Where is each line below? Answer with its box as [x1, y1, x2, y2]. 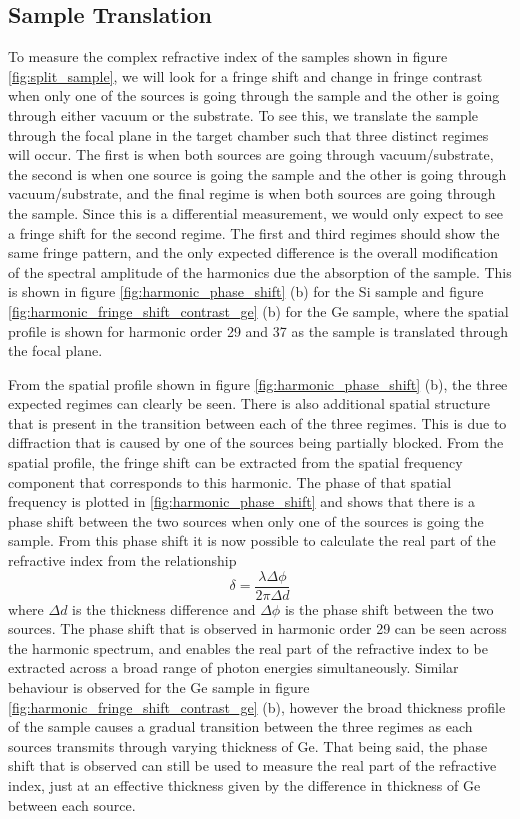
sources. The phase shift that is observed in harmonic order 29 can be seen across [8, 618, 507, 639]
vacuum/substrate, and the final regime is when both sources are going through [8, 183, 496, 204]
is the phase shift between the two [284, 598, 494, 619]
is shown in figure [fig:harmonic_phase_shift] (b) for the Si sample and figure [8, 281, 484, 302]
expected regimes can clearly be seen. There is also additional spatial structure [8, 393, 491, 414]
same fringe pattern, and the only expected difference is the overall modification [8, 242, 498, 263]
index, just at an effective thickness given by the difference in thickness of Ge [8, 775, 481, 796]
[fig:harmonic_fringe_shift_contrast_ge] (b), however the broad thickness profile [8, 696, 506, 717]
